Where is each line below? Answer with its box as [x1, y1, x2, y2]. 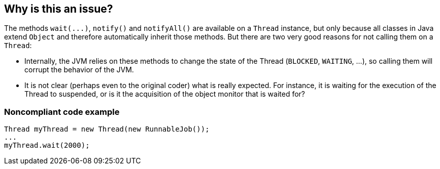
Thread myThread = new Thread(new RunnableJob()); [4, 125, 210, 134]
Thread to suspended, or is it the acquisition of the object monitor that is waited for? [24, 90, 306, 99]
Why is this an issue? [4, 3, 113, 15]
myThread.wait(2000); [4, 141, 90, 150]
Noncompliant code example [4, 106, 120, 117]
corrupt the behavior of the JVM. [24, 65, 134, 74]
